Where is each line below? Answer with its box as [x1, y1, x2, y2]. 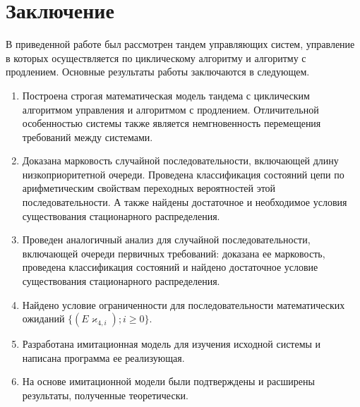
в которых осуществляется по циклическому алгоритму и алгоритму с [6, 50, 306, 65]
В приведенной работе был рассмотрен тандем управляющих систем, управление [6, 37, 355, 51]
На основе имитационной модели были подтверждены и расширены [22, 374, 315, 389]
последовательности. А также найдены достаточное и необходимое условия [22, 195, 347, 209]
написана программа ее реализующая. [22, 350, 185, 365]
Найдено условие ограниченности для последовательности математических [22, 297, 345, 312]
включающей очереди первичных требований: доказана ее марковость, [22, 245, 325, 260]
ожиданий [22, 311, 65, 326]
